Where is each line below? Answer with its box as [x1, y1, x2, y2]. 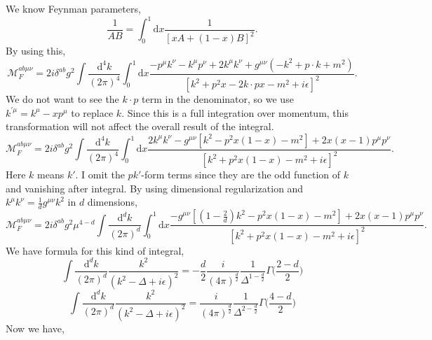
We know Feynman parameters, [6, 1, 141, 15]
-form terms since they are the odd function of [141, 167, 341, 182]
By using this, [6, 43, 66, 58]
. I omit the [75, 167, 125, 182]
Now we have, [6, 320, 65, 335]
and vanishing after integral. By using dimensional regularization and [6, 180, 304, 195]
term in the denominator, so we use [142, 92, 294, 106]
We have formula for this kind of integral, [6, 243, 184, 257]
